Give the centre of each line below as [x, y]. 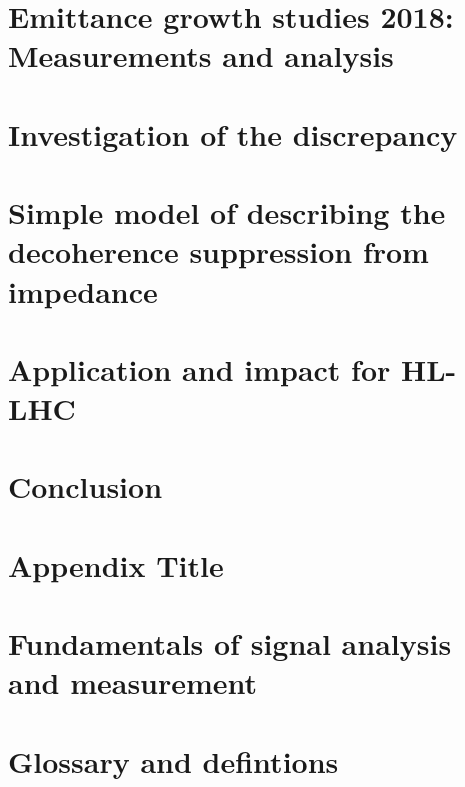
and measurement [133, 682]
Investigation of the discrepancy [233, 133]
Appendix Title [116, 564]
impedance [83, 290]
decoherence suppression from [218, 251]
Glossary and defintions [173, 760]
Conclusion [85, 486]
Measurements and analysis [201, 55]
